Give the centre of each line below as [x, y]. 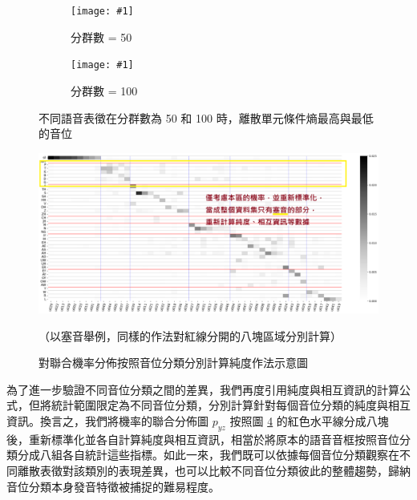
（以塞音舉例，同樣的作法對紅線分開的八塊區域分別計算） [190, 335]
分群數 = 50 [101, 36]
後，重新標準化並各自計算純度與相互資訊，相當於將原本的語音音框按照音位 [203, 439]
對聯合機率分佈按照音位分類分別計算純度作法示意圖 [173, 363]
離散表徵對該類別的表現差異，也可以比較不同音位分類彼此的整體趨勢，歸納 [214, 471]
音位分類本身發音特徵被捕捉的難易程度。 [113, 486]
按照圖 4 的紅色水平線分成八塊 [309, 421]
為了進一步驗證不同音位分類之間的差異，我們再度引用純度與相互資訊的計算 [203, 389]
